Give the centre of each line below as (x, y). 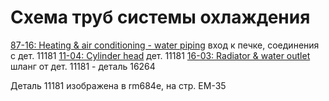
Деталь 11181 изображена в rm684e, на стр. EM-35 (118, 85)
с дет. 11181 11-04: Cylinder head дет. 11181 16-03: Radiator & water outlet (160, 55)
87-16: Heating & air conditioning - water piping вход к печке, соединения (165, 45)
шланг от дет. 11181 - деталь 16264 (83, 66)
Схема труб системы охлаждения (160, 17)
